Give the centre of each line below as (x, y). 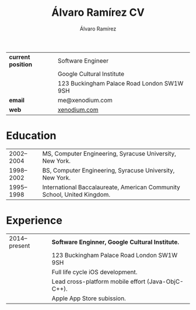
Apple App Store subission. (89, 298)
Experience (34, 221)
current (20, 57)
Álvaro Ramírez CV (98, 13)
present (20, 246)
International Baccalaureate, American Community (111, 187)
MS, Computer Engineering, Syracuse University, (109, 153)
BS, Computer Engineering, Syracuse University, (108, 170)
